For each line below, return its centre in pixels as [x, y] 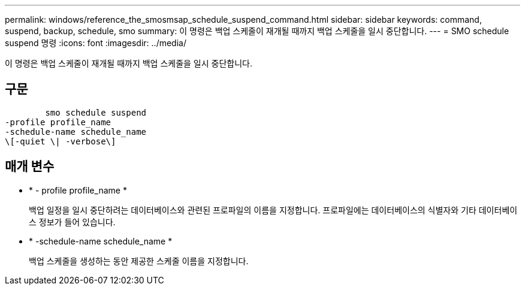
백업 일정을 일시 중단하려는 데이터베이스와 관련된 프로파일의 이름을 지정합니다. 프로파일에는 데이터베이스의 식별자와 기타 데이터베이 [273, 210]
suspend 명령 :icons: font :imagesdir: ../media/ [96, 43]
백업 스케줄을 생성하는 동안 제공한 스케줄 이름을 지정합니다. [139, 261]
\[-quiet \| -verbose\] [61, 141]
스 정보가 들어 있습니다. [72, 222]
